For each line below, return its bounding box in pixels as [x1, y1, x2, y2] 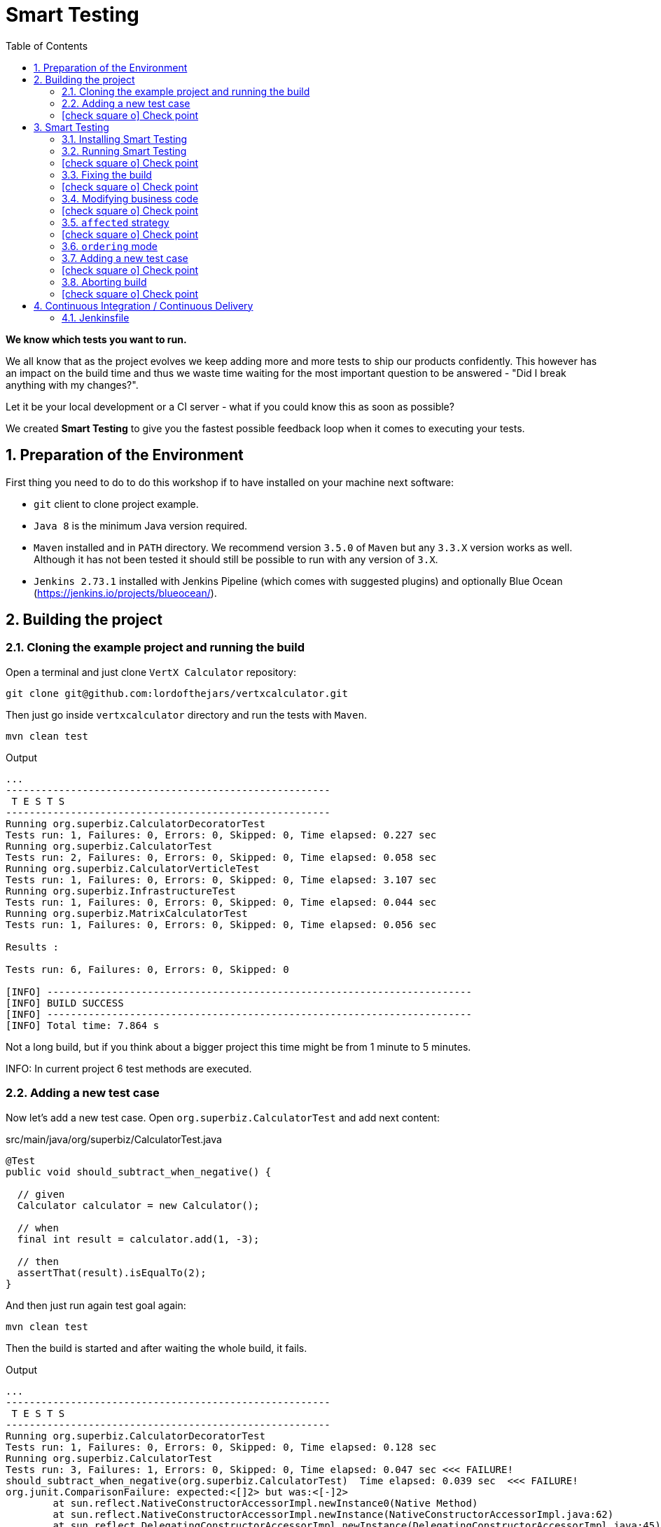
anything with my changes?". [6, 378, 139, 391]
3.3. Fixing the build [62, 168, 152, 181]
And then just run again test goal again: [6, 1299, 186, 1311]
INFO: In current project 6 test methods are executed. [6, 1062, 252, 1075]
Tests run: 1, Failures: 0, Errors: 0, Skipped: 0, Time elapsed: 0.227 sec [6, 829, 437, 841]
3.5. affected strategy [62, 216, 169, 228]
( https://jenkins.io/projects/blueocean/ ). [34, 586, 217, 599]
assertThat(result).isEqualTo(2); [17, 1266, 207, 1278]
